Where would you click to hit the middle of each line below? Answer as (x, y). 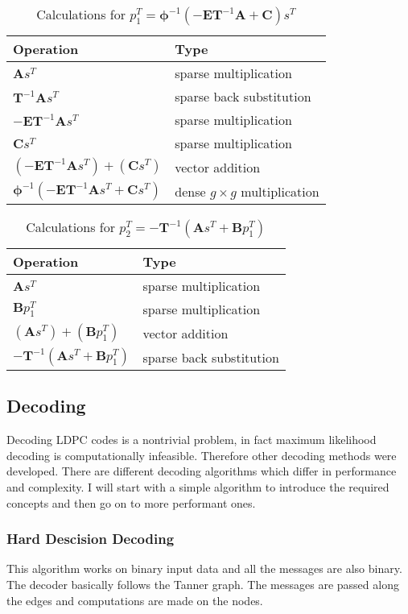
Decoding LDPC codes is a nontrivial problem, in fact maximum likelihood (192, 440)
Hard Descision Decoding (91, 539)
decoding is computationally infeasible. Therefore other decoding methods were (202, 455)
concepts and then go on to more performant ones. (131, 502)
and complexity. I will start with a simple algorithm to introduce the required (198, 486)
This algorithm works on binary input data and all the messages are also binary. (204, 568)
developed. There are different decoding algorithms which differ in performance (202, 471)
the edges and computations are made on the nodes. (135, 600)
